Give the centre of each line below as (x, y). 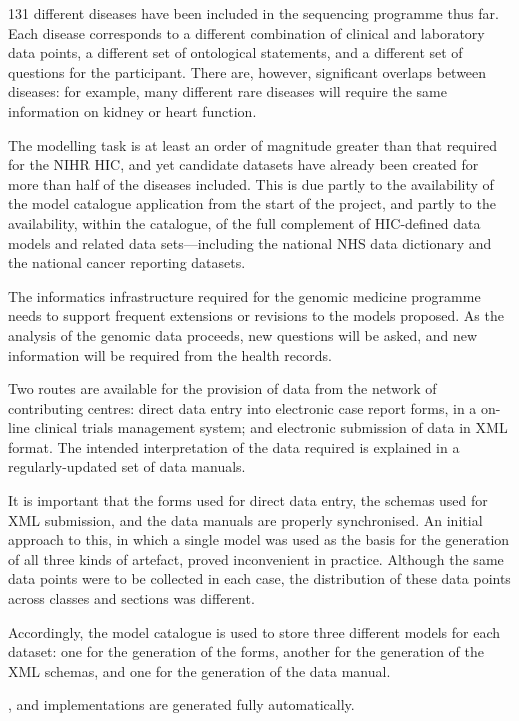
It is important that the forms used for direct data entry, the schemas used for (248, 500)
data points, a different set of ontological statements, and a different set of (235, 52)
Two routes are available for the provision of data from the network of (222, 388)
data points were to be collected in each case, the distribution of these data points (259, 578)
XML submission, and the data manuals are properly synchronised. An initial (245, 519)
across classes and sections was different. (131, 598)
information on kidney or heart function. (132, 110)
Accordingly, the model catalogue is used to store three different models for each (254, 631)
